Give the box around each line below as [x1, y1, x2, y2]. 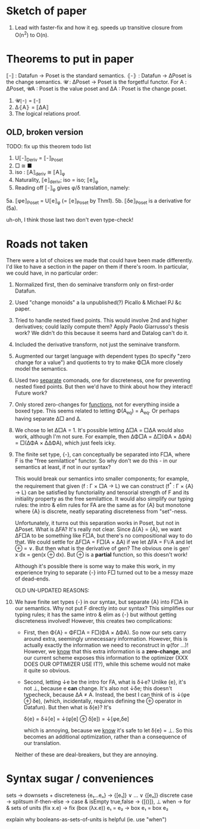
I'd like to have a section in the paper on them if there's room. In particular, [6, 263, 189, 271]
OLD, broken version [6, 127, 83, 137]
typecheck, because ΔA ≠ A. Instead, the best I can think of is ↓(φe [23, 691, 190, 698]
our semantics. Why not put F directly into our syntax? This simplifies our [14, 604, 194, 611]
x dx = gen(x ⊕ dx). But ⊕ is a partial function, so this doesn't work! [14, 551, 187, 558]
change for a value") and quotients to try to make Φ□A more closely [14, 359, 183, 366]
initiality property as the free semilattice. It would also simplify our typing [14, 495, 193, 502]
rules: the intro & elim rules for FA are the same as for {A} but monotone [14, 501, 190, 508]
